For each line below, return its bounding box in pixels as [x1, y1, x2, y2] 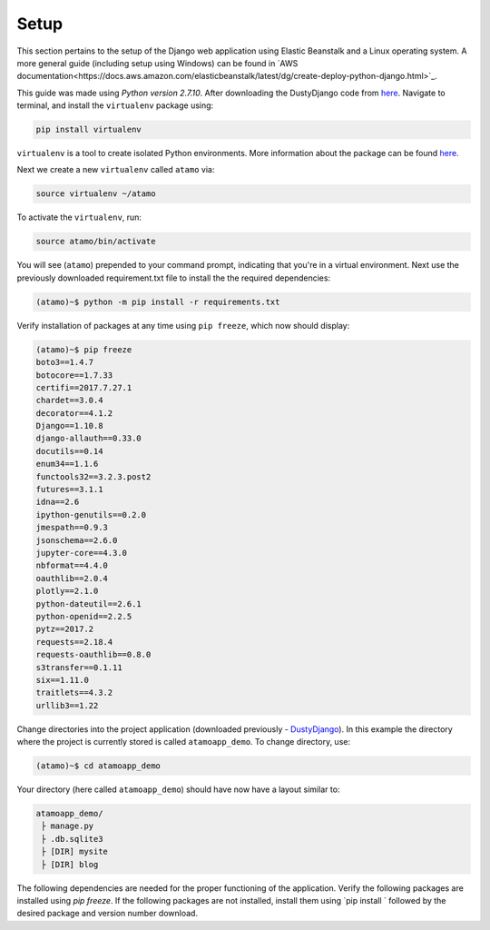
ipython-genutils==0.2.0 [35, 510, 147, 519]
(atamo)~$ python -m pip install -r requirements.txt [35, 296, 280, 307]
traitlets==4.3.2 [35, 688, 113, 698]
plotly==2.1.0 [35, 586, 99, 597]
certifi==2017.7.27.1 [35, 382, 132, 392]
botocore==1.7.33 [35, 370, 113, 381]
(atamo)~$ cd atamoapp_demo [35, 761, 161, 771]
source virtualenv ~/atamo [35, 189, 156, 199]
